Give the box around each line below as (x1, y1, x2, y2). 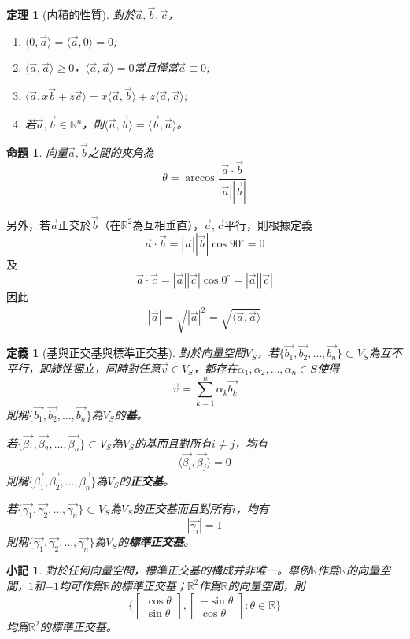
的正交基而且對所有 (132, 500, 232, 516)
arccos (185, 173, 215, 184)
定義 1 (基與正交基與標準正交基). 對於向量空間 (6, 344, 246, 361)
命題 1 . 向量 (6, 143, 68, 160)
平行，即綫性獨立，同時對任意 (6, 359, 161, 376)
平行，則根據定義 (224, 216, 312, 232)
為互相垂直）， (132, 216, 205, 232)
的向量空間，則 (227, 577, 305, 593)
